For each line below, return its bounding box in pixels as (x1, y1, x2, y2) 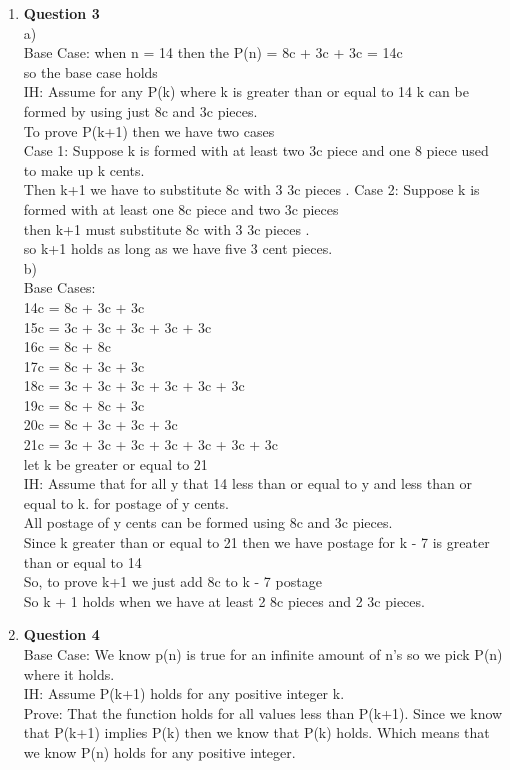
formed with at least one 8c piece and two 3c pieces (23, 198, 339, 219)
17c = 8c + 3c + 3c (23, 355, 145, 376)
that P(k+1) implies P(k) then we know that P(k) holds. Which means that (23, 722, 490, 743)
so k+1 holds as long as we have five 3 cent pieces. (23, 238, 333, 259)
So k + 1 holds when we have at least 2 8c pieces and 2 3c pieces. (23, 590, 425, 611)
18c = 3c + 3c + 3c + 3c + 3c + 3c (23, 375, 245, 396)
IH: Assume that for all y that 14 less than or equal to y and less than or (23, 473, 472, 494)
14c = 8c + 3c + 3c (23, 296, 145, 317)
